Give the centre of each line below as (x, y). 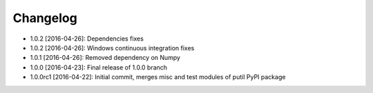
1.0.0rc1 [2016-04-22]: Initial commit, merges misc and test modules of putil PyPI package (158, 77)
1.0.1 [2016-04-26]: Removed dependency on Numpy (105, 58)
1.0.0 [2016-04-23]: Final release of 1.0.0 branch (99, 67)
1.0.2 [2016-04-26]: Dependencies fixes (87, 39)
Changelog (45, 18)
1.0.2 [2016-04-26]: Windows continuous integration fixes (112, 48)
